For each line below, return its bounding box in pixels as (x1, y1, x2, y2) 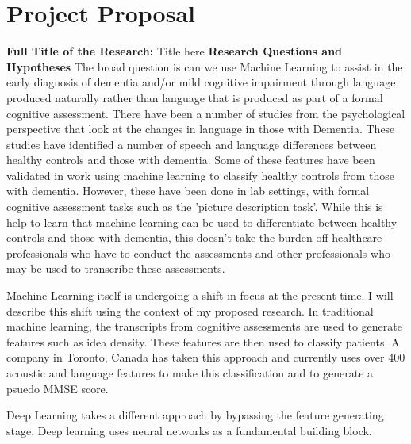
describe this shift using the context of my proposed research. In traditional (6, 302, 374, 319)
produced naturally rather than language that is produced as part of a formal (6, 89, 383, 105)
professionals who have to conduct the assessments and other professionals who (6, 244, 390, 261)
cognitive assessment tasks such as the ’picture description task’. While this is (6, 198, 383, 215)
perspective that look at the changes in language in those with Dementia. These (6, 121, 395, 137)
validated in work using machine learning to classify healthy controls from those (6, 166, 394, 183)
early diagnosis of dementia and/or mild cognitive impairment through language (6, 74, 396, 90)
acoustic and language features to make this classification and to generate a (6, 365, 374, 381)
